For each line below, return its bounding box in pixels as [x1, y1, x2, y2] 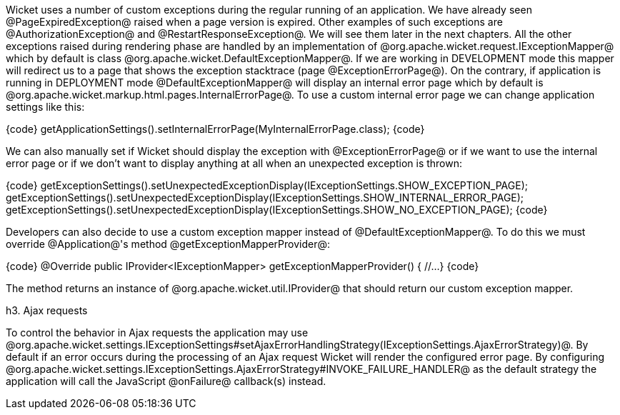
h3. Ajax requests [6, 304, 88, 316]
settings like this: [6, 101, 85, 113]
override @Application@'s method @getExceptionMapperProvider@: [6, 238, 330, 250]
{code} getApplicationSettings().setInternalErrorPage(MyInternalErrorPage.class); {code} [6, 123, 425, 135]
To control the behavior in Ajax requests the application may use [6, 326, 309, 339]
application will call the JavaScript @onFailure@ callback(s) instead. [6, 375, 326, 387]
